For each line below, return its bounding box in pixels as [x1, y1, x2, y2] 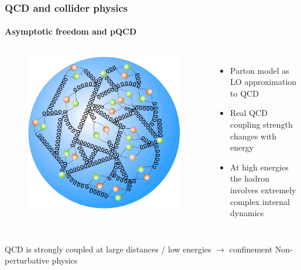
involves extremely [230, 183, 296, 196]
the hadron [230, 172, 270, 184]
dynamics [230, 207, 264, 219]
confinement [229, 242, 273, 255]
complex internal [230, 195, 290, 207]
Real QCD [230, 107, 268, 119]
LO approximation [230, 76, 297, 88]
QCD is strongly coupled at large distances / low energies [5, 242, 211, 255]
